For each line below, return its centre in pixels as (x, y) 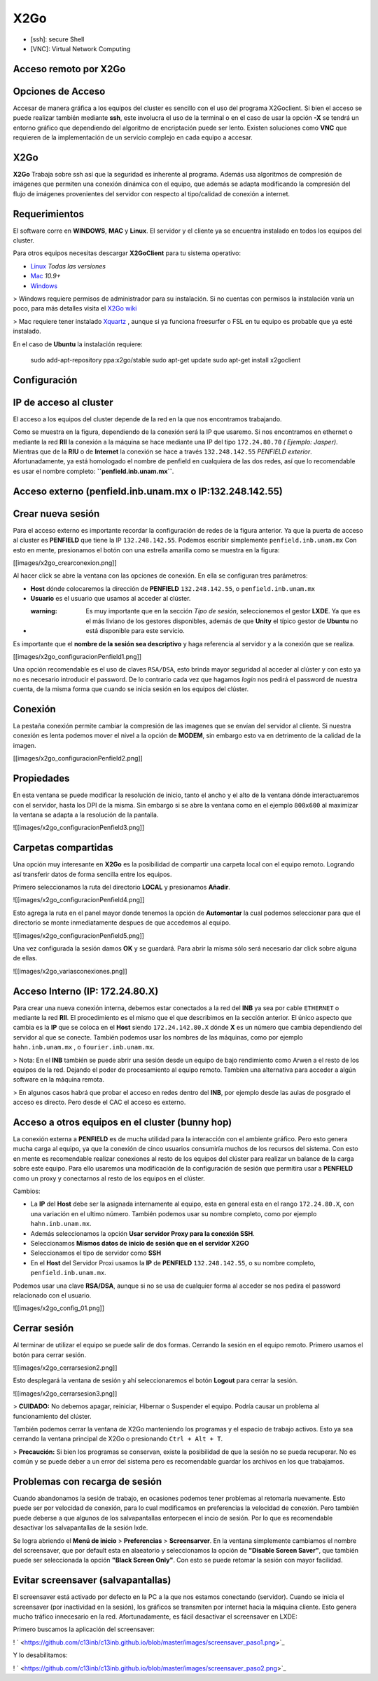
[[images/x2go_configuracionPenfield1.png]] (77, 657)
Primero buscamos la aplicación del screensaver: (84, 1629)
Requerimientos (48, 214)
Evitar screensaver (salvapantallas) (92, 1580)
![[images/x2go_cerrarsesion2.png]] (65, 1368)
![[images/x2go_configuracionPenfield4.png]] (79, 900)
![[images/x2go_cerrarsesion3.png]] (65, 1393)
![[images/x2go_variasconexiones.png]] (70, 971)
